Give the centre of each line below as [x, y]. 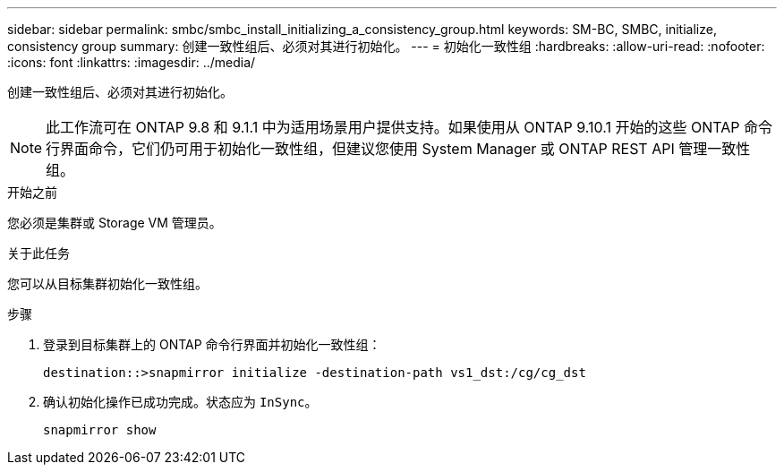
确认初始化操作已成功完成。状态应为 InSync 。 [180, 402]
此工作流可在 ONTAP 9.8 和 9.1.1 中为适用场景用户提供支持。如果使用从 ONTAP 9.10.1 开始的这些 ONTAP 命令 [409, 127]
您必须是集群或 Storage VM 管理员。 [115, 223]
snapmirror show [100, 430]
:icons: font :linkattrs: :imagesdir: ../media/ [132, 62]
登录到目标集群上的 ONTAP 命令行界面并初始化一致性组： [212, 344]
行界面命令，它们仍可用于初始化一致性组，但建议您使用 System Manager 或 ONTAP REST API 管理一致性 [398, 149]
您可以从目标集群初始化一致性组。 [107, 283]
